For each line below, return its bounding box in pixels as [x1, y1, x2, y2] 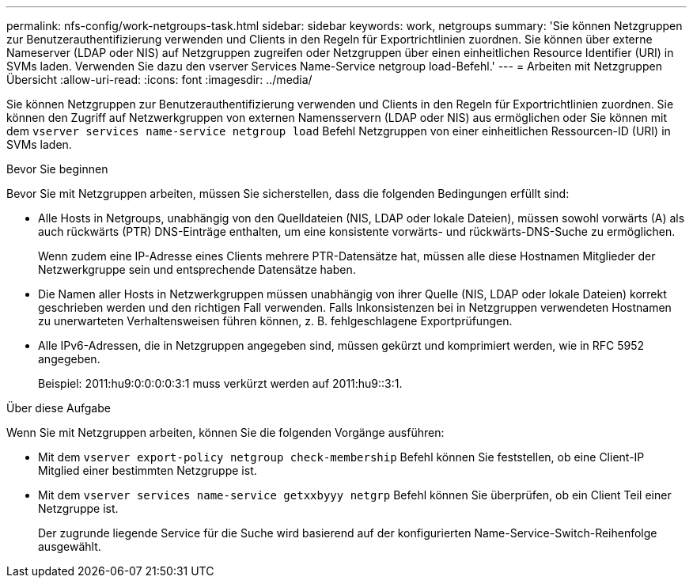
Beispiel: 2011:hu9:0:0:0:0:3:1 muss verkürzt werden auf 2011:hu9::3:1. [38, 377, 403, 390]
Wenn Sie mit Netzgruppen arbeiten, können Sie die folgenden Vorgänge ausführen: [6, 426, 445, 439]
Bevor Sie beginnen [6, 162, 108, 176]
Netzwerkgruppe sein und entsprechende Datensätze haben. [38, 263, 356, 276]
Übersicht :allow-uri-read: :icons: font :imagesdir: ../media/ [6, 73, 312, 86]
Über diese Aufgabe [6, 401, 111, 415]
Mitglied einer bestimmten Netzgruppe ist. [38, 464, 257, 477]
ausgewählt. [38, 540, 101, 553]
